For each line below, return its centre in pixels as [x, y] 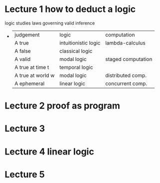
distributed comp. [126, 75]
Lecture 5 [25, 174]
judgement [27, 34]
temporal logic [76, 67]
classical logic [76, 51]
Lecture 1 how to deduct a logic [70, 9]
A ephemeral [29, 83]
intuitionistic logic [80, 42]
